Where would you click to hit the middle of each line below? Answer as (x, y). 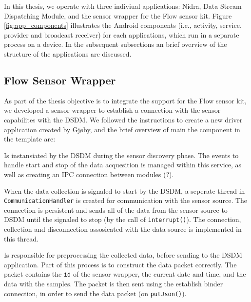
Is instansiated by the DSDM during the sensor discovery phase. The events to (121, 155)
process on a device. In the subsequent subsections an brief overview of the (116, 44)
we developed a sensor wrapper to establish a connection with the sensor (112, 110)
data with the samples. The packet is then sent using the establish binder (114, 284)
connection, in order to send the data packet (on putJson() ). (95, 293)
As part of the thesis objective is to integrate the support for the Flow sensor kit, (125, 100)
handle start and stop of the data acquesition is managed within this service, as (123, 165)
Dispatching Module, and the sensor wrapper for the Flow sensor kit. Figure (118, 15)
